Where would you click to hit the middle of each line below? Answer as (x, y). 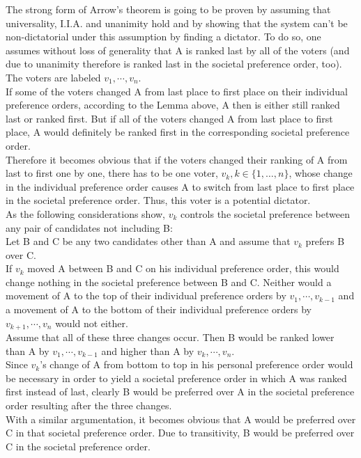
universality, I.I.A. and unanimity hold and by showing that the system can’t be (177, 23)
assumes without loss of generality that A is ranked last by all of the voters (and (178, 50)
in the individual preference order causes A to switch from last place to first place (180, 186)
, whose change (321, 173)
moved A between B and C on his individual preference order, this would (183, 268)
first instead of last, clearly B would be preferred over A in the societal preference (180, 392)
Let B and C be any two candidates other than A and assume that (148, 241)
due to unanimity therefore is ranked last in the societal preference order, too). (174, 64)
